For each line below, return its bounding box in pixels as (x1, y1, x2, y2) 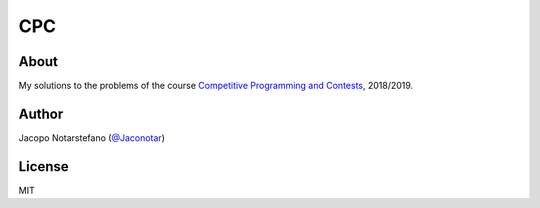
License (18, 158, 69, 175)
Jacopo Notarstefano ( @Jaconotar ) (18, 131, 165, 144)
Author (18, 105, 64, 122)
